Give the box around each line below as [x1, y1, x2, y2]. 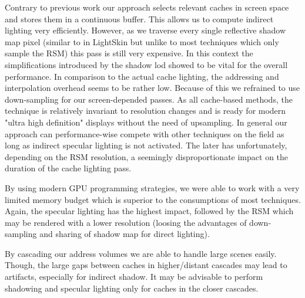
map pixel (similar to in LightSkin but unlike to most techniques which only [5, 35, 279, 48]
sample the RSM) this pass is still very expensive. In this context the [5, 47, 253, 59]
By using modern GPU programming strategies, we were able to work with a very [5, 181, 300, 194]
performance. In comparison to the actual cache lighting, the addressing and [5, 70, 279, 82]
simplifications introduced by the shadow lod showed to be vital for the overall [5, 58, 288, 70]
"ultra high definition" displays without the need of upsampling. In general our [5, 116, 287, 128]
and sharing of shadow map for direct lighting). [39, 228, 210, 240]
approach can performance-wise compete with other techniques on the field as [5, 127, 284, 140]
